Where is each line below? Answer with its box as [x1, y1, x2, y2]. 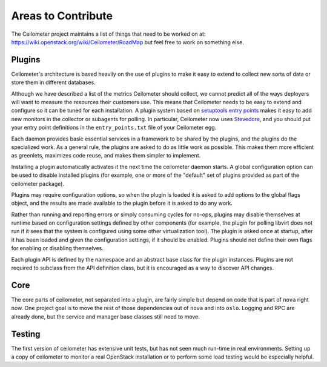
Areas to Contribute [11, 9, 113, 22]
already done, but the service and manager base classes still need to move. [11, 312, 200, 320]
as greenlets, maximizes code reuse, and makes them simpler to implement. [11, 152, 201, 159]
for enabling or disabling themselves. [11, 245, 104, 252]
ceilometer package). [11, 180, 65, 187]
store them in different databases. [11, 79, 96, 86]
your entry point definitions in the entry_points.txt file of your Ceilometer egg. [11, 124, 217, 131]
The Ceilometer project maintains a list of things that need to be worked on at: [11, 30, 206, 38]
